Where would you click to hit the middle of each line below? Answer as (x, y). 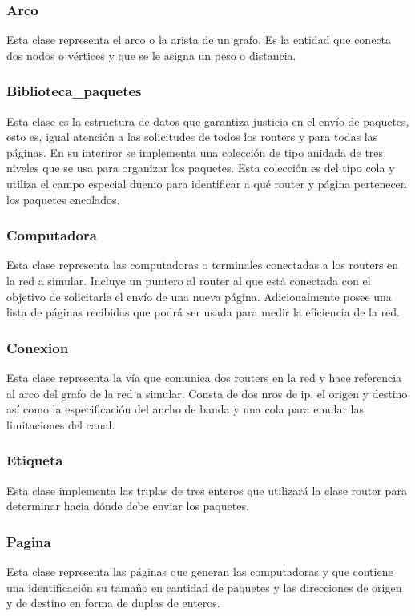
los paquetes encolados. (63, 199)
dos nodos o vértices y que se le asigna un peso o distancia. (151, 55)
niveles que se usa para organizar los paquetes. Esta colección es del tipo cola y (201, 168)
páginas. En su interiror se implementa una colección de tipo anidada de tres (195, 152)
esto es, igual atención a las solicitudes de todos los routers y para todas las (192, 137)
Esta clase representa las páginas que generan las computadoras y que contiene (200, 571)
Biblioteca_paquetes (74, 91)
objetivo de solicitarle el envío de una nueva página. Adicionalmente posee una (199, 296)
